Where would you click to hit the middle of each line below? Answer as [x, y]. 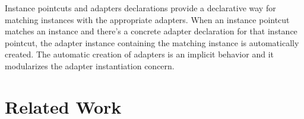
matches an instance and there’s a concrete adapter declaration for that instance [151, 31]
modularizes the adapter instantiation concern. [90, 65]
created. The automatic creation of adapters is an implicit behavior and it [139, 54]
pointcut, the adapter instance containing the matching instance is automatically [152, 42]
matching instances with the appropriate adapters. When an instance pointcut [147, 19]
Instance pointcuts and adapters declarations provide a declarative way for [140, 8]
